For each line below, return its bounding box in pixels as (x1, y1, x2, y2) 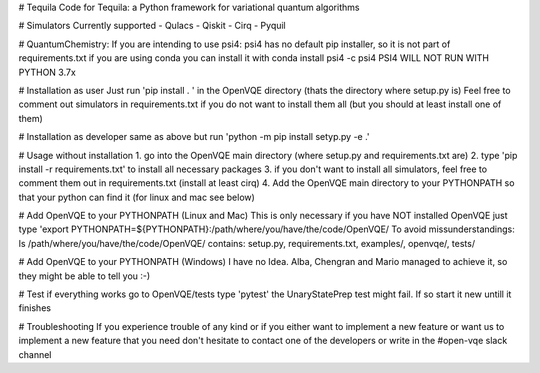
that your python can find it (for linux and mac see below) (18, 191, 255, 203)
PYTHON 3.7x (18, 66, 77, 78)
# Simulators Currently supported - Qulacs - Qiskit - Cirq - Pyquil (18, 20, 287, 32)
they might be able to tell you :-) (18, 270, 151, 282)
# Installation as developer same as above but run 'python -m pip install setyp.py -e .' (18, 131, 370, 143)
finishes (18, 302, 52, 314)
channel (18, 348, 52, 360)
